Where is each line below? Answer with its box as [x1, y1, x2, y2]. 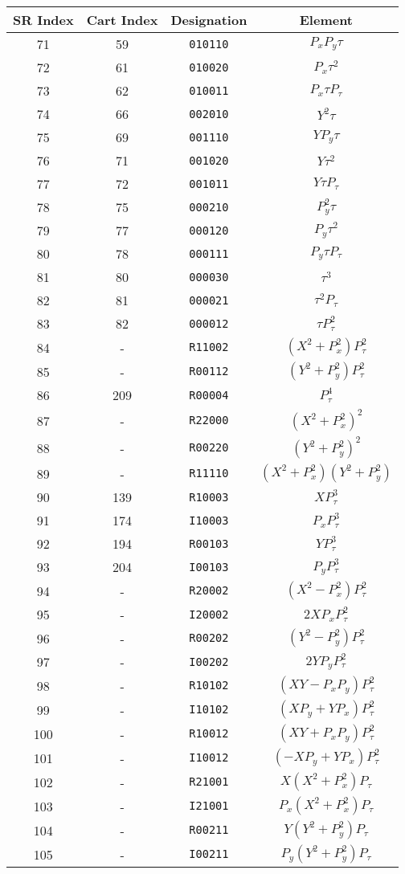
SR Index [13, 10, 74, 29]
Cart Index [86, 10, 158, 29]
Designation [170, 10, 247, 29]
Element [299, 10, 354, 29]
